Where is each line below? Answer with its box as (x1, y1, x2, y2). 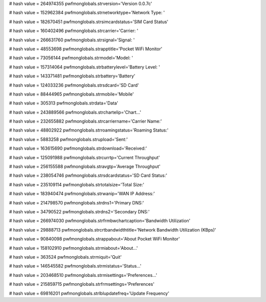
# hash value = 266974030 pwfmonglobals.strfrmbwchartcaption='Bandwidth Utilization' (9, 218, 191, 224)
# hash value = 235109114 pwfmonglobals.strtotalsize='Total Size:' (9, 181, 145, 187)
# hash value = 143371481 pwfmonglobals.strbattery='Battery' (9, 73, 135, 79)
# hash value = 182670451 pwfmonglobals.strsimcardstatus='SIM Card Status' (9, 19, 168, 25)
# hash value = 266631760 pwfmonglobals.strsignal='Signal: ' (9, 37, 135, 43)
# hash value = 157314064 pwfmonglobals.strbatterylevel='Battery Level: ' (9, 64, 160, 70)
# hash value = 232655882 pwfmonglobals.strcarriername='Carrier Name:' (9, 118, 162, 124)
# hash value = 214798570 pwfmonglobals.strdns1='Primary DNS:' (9, 200, 144, 205)
